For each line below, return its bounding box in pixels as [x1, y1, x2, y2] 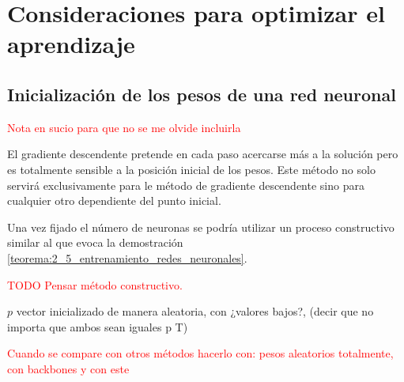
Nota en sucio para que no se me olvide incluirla [7, 119, 241, 135]
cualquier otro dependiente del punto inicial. [7, 192, 221, 209]
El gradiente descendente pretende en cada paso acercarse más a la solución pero [7, 146, 398, 162]
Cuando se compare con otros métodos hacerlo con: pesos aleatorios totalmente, [7, 345, 394, 361]
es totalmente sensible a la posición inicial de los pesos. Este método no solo [7, 161, 376, 177]
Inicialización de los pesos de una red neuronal [7, 81, 396, 106]
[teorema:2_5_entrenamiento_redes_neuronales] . [7, 249, 247, 266]
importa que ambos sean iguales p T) [7, 318, 188, 335]
